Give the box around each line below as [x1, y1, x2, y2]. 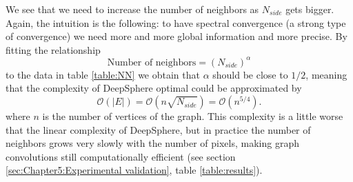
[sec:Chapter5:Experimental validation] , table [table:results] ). [6, 163, 263, 177]
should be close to [212, 67, 288, 81]
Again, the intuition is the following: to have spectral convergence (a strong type [6, 15, 346, 30]
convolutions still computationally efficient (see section [6, 149, 236, 163]
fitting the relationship [6, 42, 101, 57]
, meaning [305, 67, 347, 81]
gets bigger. [285, 2, 334, 16]
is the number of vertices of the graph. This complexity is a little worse [42, 109, 343, 123]
